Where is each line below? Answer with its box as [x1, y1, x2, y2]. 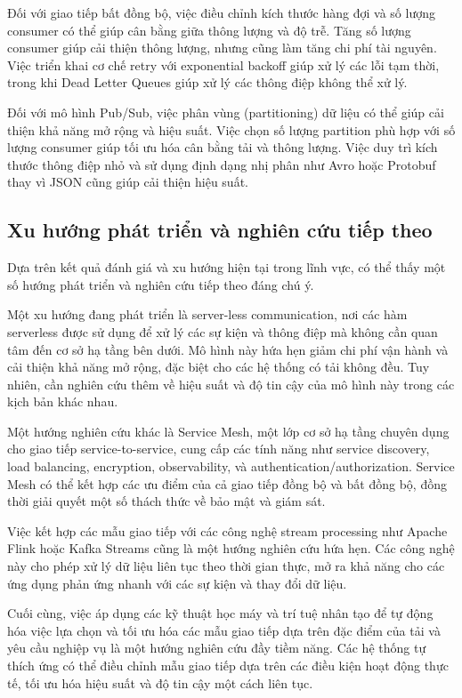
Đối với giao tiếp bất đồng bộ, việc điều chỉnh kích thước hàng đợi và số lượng [7, 4, 435, 21]
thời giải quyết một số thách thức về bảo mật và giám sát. [7, 492, 326, 510]
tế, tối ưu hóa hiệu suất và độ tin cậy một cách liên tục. [7, 673, 313, 692]
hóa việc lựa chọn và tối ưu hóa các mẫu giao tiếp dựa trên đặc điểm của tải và [7, 621, 441, 639]
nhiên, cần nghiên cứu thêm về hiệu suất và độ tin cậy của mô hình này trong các [7, 374, 455, 393]
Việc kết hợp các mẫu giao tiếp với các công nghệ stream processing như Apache [7, 521, 448, 540]
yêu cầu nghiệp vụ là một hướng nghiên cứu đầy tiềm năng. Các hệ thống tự [7, 638, 426, 657]
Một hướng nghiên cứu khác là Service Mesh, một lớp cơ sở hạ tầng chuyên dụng [7, 421, 450, 440]
